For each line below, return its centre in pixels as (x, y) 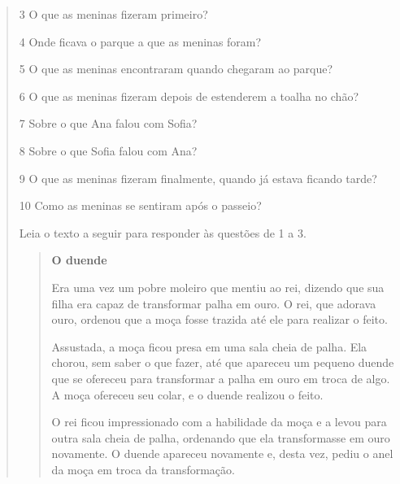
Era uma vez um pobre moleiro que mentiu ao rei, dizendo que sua (218, 287)
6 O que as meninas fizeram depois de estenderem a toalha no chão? (189, 96)
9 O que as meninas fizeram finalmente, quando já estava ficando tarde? (198, 178)
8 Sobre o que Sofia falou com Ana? (108, 150)
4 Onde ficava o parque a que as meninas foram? (140, 41)
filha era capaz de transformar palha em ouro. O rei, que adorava (214, 303)
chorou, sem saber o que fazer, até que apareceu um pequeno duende (223, 362)
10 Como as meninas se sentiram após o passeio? (140, 205)
